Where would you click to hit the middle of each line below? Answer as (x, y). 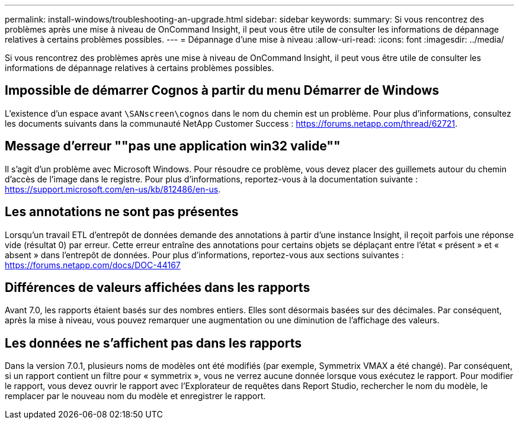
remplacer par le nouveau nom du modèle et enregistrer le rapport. (135, 396)
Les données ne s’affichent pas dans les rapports (153, 343)
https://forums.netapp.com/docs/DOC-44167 (93, 265)
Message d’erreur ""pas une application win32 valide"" (173, 146)
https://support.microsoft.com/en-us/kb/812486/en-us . (113, 189)
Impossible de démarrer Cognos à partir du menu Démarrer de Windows (222, 91)
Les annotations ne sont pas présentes (122, 212)
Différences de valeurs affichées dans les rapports (158, 287)
